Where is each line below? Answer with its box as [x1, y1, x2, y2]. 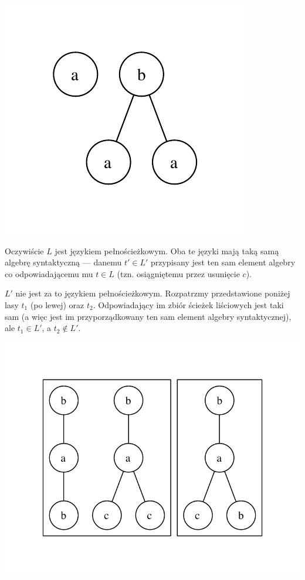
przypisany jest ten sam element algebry [150, 256, 296, 268]
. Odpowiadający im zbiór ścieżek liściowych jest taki [93, 298, 284, 311]
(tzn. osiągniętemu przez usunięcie [117, 267, 240, 279]
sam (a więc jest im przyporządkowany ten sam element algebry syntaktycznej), [5, 310, 292, 322]
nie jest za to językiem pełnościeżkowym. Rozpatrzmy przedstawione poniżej [15, 287, 290, 299]
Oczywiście [5, 244, 44, 257]
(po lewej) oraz [30, 298, 84, 311]
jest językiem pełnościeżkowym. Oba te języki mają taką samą [55, 244, 279, 257]
